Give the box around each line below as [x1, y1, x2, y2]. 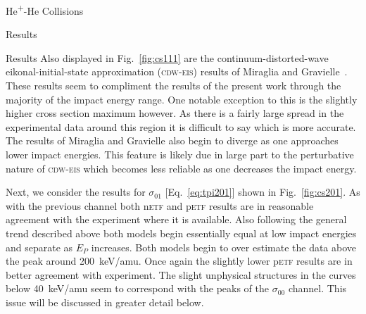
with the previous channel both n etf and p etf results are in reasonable [6, 198, 314, 213]
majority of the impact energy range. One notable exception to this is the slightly [6, 92, 358, 106]
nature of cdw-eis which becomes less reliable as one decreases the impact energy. [6, 161, 357, 175]
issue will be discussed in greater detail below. [6, 294, 204, 309]
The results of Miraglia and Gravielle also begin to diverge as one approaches [6, 133, 339, 148]
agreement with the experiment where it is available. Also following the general [6, 212, 347, 227]
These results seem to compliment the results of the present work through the [6, 78, 341, 93]
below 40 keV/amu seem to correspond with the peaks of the [6, 281, 269, 296]
